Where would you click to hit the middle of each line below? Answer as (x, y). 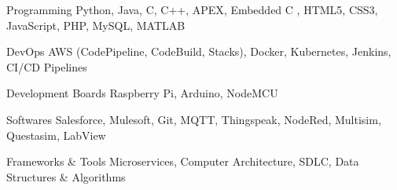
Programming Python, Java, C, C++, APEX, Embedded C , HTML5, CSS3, (192, 9)
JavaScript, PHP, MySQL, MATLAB (96, 25)
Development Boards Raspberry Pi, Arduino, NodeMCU (142, 93)
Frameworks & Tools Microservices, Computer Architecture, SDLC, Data (183, 161)
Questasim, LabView (56, 135)
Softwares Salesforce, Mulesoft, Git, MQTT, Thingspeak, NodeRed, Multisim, (194, 119)
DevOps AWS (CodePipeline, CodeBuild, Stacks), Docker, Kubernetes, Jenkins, (199, 51)
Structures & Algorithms (66, 176)
